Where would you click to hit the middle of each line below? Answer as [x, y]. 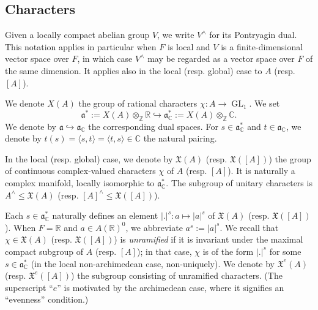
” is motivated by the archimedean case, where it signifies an [171, 287]
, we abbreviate [154, 227]
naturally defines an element [105, 215]
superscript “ [29, 287]
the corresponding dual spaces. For [153, 126]
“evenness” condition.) [47, 299]
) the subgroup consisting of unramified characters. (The [177, 275]
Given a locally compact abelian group [77, 35]
